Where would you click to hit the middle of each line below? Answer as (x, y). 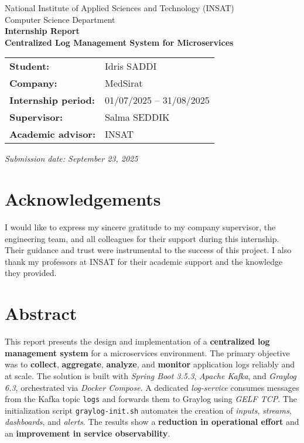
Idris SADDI (131, 66)
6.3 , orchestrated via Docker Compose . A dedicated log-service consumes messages (152, 387)
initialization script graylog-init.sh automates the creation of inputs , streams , (148, 410)
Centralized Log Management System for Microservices (119, 42)
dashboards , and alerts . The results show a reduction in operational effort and (152, 422)
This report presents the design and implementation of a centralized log (137, 341)
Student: (30, 66)
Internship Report (42, 31)
